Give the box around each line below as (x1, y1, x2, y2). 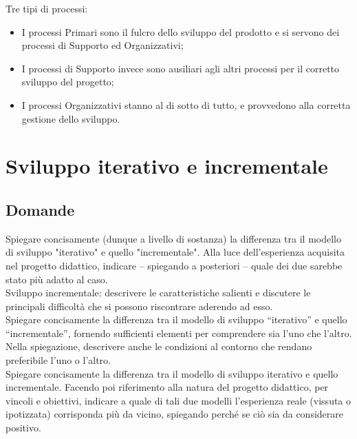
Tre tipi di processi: (6, 1, 88, 15)
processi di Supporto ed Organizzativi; (21, 38, 184, 52)
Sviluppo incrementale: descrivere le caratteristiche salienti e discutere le (6, 285, 311, 300)
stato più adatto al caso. (6, 272, 108, 286)
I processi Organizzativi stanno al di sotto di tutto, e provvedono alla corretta (21, 97, 351, 112)
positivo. (6, 420, 41, 435)
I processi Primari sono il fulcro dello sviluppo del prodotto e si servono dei (21, 24, 340, 39)
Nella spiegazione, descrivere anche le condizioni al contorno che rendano (6, 339, 312, 354)
